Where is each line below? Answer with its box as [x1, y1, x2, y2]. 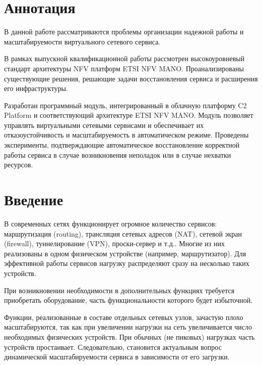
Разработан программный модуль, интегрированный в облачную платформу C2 [4, 100, 247, 110]
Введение [4, 189, 63, 210]
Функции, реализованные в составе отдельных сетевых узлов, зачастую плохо [4, 311, 243, 322]
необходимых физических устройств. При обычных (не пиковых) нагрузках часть [4, 331, 255, 342]
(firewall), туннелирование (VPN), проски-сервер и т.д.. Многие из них [4, 238, 225, 249]
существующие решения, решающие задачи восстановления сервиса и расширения [4, 73, 258, 83]
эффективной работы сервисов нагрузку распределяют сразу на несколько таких [4, 258, 249, 268]
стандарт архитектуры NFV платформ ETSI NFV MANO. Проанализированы [4, 63, 244, 73]
